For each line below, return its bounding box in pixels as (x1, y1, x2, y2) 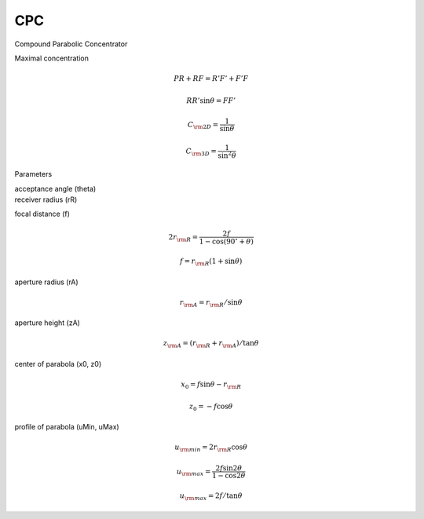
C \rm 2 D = (187, 120, 219, 131)
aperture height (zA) (14, 318, 80, 327)
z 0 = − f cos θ (188, 401, 233, 412)
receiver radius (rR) (14, 195, 78, 204)
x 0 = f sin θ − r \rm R (181, 380, 242, 390)
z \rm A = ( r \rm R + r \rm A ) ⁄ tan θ (163, 338, 259, 349)
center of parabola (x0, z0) (14, 359, 102, 368)
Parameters (14, 170, 53, 179)
